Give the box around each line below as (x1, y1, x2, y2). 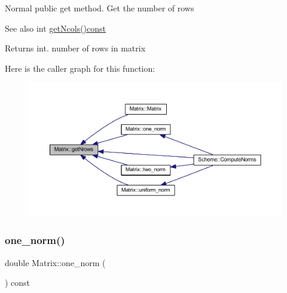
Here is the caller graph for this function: (5, 62, 155, 74)
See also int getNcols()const (5, 22, 106, 34)
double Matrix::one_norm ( (5, 256, 106, 268)
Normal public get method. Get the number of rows (5, 2, 194, 14)
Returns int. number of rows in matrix (5, 42, 146, 54)
